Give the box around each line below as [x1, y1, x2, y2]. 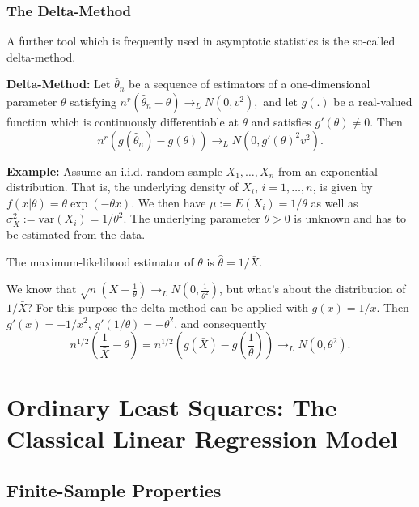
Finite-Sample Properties [6, 478, 222, 503]
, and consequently [174, 314, 267, 331]
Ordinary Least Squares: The [6, 390, 337, 424]
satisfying [70, 93, 116, 109]
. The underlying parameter [123, 210, 260, 227]
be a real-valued [333, 93, 413, 109]
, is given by [312, 178, 373, 195]
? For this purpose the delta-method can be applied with [27, 298, 308, 315]
